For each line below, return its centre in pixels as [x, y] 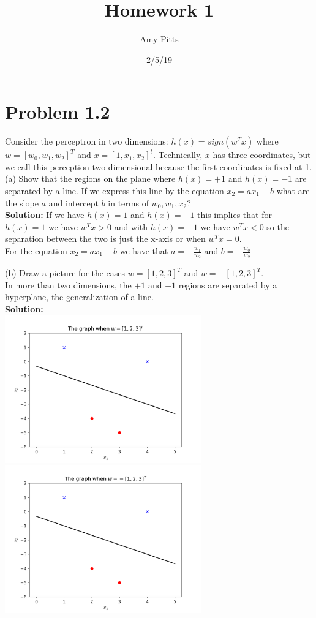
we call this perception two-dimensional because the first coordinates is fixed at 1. [159, 166]
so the [278, 226]
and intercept [73, 202]
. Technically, [178, 155]
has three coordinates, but [262, 155]
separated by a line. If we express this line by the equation [115, 191]
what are [293, 191]
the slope [22, 202]
